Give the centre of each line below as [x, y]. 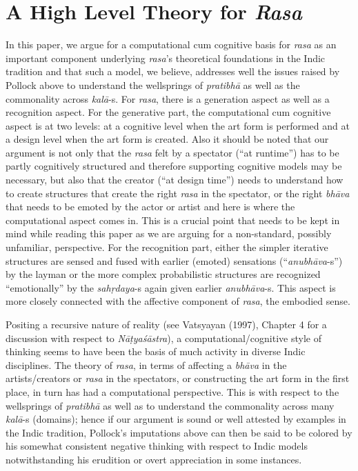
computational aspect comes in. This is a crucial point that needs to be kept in [173, 220]
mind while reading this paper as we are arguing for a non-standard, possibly [169, 233]
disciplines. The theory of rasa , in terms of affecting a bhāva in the [146, 364]
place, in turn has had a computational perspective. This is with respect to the [172, 391]
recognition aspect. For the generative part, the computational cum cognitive [168, 112]
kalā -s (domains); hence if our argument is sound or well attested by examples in [176, 419]
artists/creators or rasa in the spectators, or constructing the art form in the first [178, 378]
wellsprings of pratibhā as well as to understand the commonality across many [170, 405]
